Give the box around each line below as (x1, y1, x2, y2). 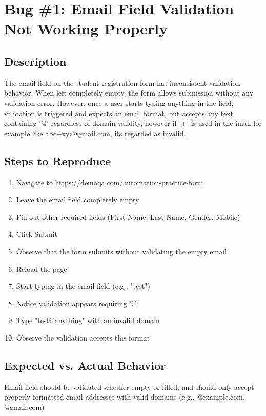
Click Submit (16, 229, 57, 239)
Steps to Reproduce (4, 153, 111, 168)
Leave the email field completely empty (16, 194, 139, 205)
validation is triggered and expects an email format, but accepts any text (4, 107, 234, 118)
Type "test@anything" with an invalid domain (16, 315, 160, 326)
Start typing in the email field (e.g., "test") (16, 280, 150, 291)
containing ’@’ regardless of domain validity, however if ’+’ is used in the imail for (4, 118, 262, 128)
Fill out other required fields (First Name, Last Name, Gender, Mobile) (16, 211, 240, 222)
